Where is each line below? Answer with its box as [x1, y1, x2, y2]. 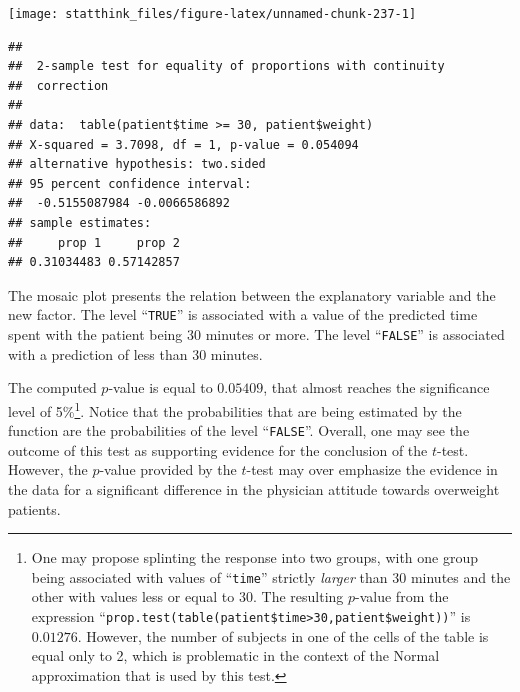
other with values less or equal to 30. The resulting [31, 586, 344, 607]
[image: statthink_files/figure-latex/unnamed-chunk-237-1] [8, 7, 417, 21]
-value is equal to [108, 377, 213, 398]
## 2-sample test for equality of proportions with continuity [8, 59, 445, 74]
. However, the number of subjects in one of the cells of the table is [77, 625, 489, 646]
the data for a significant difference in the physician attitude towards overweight [8, 478, 500, 499]
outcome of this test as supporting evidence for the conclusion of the [8, 439, 428, 460]
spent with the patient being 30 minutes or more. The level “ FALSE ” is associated [8, 324, 505, 345]
